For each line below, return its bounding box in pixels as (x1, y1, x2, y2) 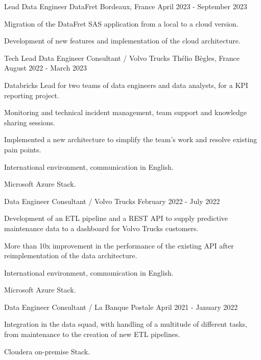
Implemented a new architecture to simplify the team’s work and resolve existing (4, 134, 257, 145)
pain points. (4, 144, 41, 154)
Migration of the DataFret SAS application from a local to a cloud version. (4, 18, 239, 29)
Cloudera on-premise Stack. (4, 346, 90, 356)
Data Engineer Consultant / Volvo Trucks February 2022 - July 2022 (4, 195, 220, 206)
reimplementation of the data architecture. (4, 250, 137, 261)
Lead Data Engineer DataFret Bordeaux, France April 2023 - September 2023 (4, 1, 247, 11)
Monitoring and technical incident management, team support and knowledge (4, 107, 247, 118)
